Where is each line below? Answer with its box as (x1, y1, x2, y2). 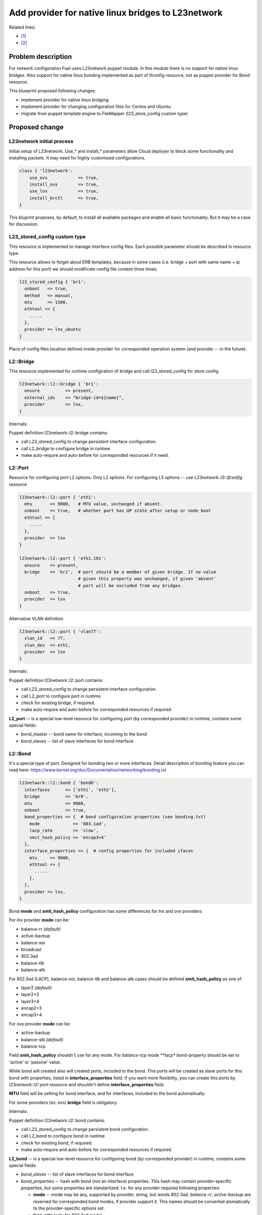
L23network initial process (9, 138, 74, 145)
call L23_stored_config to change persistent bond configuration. (21, 1126, 149, 1132)
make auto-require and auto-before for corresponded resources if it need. (21, 452, 169, 458)
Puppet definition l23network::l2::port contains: (9, 677, 104, 683)
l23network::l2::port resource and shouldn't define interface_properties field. (9, 1082, 165, 1087)
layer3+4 (21, 998, 40, 1004)
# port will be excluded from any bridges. (78, 583, 183, 588)
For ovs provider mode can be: (9, 1021, 71, 1026)
